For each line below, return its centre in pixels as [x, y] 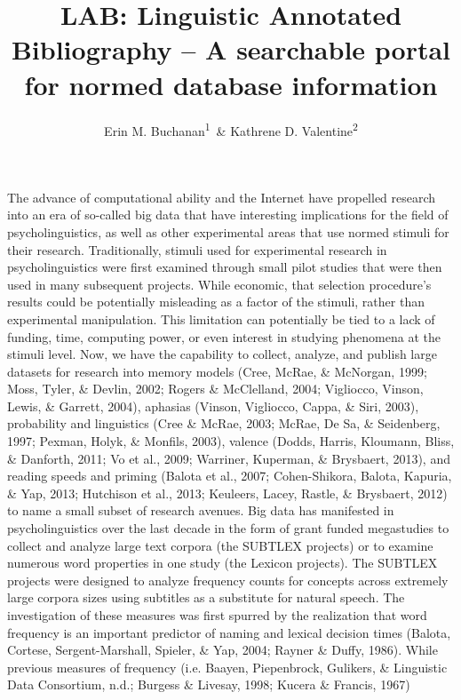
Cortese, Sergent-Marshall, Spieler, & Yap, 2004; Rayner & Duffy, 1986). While [223, 650]
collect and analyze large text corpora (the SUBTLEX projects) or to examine [220, 545]
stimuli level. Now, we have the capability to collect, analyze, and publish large [222, 354]
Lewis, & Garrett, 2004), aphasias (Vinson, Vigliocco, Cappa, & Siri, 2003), [213, 406]
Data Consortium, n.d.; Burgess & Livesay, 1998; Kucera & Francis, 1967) [209, 684]
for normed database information [231, 84]
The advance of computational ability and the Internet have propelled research [222, 197]
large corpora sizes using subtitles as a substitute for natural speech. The [206, 597]
